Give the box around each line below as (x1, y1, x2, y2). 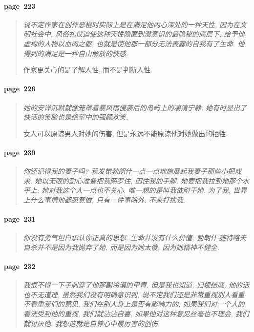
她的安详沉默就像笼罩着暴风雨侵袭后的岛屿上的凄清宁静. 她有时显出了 (23, 102, 247, 112)
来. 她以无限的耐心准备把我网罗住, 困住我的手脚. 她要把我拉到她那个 (23, 175, 242, 186)
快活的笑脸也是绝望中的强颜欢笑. (23, 112, 128, 122)
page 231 (4, 214, 36, 224)
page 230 (4, 147, 36, 157)
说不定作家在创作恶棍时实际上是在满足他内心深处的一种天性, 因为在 (23, 19, 240, 29)
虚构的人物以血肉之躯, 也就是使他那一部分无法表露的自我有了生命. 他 (23, 38, 245, 48)
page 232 (4, 261, 36, 271)
